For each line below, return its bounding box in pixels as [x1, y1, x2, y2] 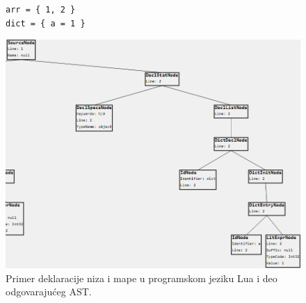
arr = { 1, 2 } [6, 5, 76, 15]
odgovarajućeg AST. [6, 284, 92, 299]
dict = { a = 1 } [6, 18, 86, 28]
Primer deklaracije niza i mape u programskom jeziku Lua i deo [6, 270, 277, 285]
